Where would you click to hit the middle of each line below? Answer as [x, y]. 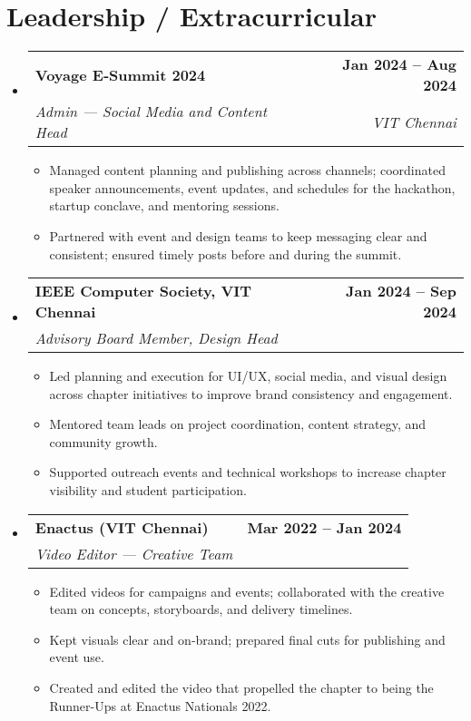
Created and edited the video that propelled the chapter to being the [241, 688]
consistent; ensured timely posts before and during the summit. [226, 253]
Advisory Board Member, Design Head [156, 338]
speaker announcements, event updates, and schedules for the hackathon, [252, 187]
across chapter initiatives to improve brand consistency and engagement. [251, 393]
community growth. [103, 441]
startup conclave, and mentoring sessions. [164, 205]
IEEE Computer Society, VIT [143, 291]
